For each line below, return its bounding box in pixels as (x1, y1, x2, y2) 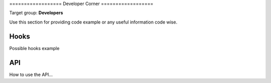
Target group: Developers (9, 10, 63, 16)
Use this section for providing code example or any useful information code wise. (9, 19, 178, 25)
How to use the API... (9, 71, 53, 77)
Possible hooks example (9, 45, 60, 51)
